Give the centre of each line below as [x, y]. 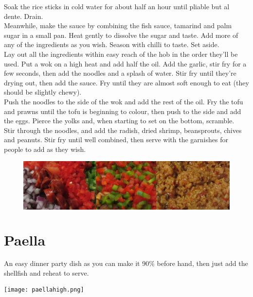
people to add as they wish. [45, 149]
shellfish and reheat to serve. [46, 272]
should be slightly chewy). [43, 92]
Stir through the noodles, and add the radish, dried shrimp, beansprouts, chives [123, 130]
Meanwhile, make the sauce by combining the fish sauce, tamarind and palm [118, 25]
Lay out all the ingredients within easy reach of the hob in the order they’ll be [121, 54]
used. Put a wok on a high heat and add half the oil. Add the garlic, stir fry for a [125, 63]
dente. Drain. [24, 16]
